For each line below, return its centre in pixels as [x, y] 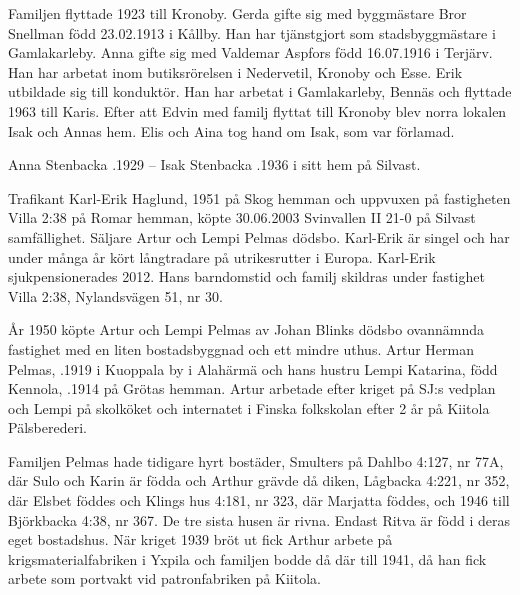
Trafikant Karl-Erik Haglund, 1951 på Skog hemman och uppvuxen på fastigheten [259, 197]
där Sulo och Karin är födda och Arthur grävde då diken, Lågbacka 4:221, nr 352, [259, 480]
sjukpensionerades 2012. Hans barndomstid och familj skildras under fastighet [246, 276]
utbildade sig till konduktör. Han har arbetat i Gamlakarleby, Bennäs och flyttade [260, 91]
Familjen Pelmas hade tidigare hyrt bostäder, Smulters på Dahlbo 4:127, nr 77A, [256, 460]
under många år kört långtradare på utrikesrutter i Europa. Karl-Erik [222, 256]
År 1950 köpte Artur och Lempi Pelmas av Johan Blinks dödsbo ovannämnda [246, 329]
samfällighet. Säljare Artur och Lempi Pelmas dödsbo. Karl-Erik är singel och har [259, 236]
